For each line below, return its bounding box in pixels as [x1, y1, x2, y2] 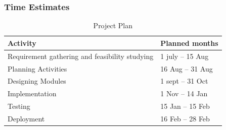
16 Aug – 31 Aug [160, 63, 213, 74]
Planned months [160, 37, 218, 48]
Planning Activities [8, 63, 67, 74]
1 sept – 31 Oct [160, 76, 208, 86]
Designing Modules [8, 76, 66, 86]
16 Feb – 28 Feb [160, 113, 210, 123]
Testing [8, 101, 30, 111]
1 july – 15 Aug [160, 50, 209, 61]
